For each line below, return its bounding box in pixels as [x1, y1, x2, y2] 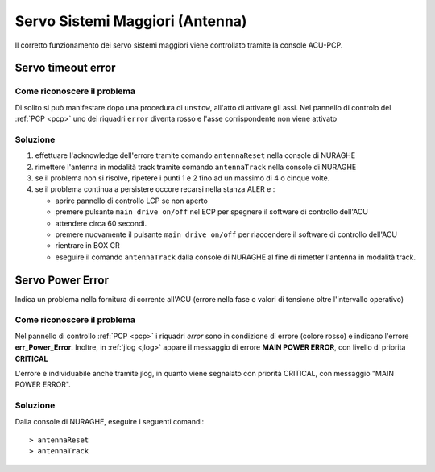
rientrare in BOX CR [55, 241, 120, 250]
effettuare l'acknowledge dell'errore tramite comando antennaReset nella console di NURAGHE [35, 151, 356, 160]
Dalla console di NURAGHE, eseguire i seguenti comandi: [14, 416, 205, 426]
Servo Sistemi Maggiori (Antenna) [14, 12, 247, 30]
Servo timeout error [14, 61, 116, 75]
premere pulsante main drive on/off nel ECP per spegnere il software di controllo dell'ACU [55, 207, 368, 217]
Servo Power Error [14, 273, 109, 287]
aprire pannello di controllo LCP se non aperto [55, 196, 209, 205]
